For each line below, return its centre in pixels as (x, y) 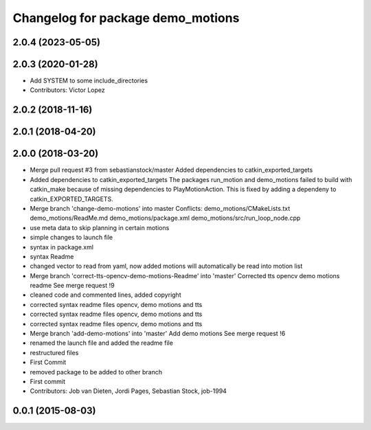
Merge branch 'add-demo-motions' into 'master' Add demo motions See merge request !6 (158, 334)
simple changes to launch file (71, 238)
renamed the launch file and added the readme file (101, 343)
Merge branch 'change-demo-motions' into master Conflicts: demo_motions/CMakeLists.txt (160, 208)
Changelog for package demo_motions (126, 18)
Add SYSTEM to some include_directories (89, 81)
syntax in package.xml (62, 247)
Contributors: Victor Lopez (68, 90)
